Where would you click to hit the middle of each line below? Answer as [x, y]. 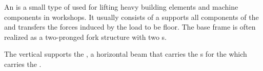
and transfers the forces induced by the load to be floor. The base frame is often [130, 27]
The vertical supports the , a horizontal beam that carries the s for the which [126, 54]
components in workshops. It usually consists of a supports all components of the [131, 17]
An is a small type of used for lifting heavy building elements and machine [121, 7]
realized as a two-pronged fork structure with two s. [85, 37]
